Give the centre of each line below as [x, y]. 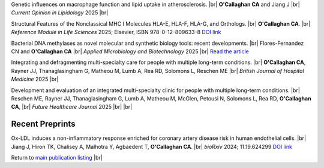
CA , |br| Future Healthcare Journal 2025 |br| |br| [72, 107]
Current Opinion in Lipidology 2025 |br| [60, 13]
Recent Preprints [43, 124]
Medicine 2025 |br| [35, 79]
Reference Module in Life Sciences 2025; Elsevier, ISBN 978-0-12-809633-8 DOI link [116, 32]
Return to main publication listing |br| [57, 157]
